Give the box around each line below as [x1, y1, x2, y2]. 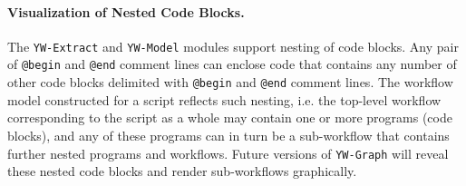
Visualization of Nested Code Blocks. [7, 2, 245, 21]
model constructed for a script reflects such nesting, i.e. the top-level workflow [7, 90, 442, 109]
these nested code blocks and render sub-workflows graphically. [7, 162, 357, 181]
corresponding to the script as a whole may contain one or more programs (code [7, 108, 452, 127]
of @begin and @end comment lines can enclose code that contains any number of [7, 54, 457, 73]
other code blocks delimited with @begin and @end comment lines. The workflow [7, 73, 453, 92]
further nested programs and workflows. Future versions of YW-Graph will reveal [7, 143, 449, 162]
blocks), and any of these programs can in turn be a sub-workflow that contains [7, 125, 450, 144]
